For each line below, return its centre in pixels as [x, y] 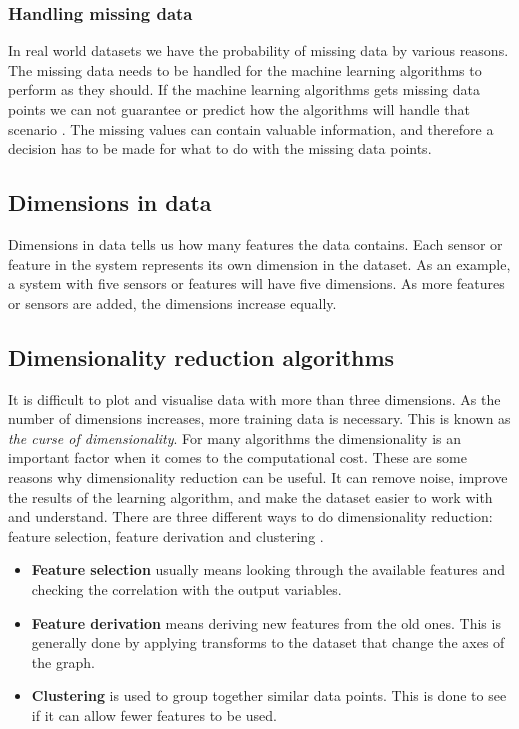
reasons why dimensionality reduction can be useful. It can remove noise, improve [258, 476]
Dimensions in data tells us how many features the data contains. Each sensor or [255, 243]
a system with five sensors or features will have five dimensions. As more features [256, 283]
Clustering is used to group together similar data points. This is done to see [269, 695]
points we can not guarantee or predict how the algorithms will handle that [239, 109]
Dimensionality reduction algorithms [201, 356]
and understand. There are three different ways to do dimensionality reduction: [250, 516]
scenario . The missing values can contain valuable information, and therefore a [251, 128]
